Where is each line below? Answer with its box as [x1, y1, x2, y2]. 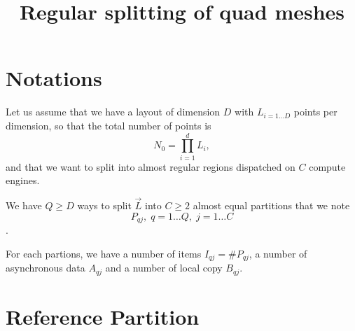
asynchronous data [6, 260, 85, 275]
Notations [6, 64, 102, 92]
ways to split [77, 198, 132, 213]
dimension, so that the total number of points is [6, 118, 211, 132]
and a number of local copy [105, 260, 223, 275]
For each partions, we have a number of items [6, 246, 202, 260]
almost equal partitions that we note [193, 198, 350, 213]
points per [293, 104, 337, 119]
